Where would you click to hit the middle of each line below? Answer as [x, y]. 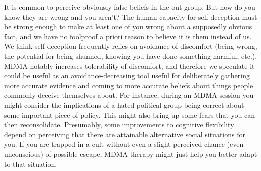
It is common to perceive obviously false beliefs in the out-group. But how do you [130, 7]
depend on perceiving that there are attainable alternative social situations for [125, 134]
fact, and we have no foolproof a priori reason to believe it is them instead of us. [128, 36]
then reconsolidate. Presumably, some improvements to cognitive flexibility [119, 125]
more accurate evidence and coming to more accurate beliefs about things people [129, 85]
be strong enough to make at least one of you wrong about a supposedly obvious [128, 26]
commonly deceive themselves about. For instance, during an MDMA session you [129, 95]
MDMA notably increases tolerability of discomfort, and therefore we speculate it [129, 65]
